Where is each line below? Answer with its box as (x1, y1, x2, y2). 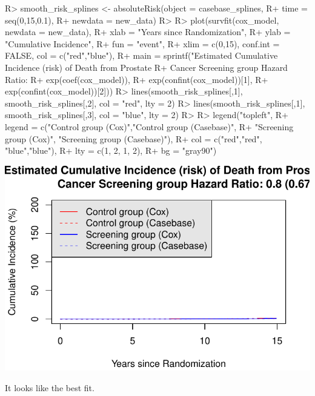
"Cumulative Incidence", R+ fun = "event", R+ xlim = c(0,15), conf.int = (5, 37, 280, 50)
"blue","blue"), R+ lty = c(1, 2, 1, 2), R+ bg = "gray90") (5, 144, 217, 157)
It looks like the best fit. (5, 381, 94, 394)
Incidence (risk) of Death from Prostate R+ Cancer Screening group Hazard (5, 61, 288, 73)
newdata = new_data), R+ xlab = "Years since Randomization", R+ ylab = (5, 25, 291, 38)
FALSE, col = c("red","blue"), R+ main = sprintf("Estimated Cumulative (5, 49, 278, 62)
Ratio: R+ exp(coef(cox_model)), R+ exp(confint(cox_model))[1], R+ (5, 73, 268, 85)
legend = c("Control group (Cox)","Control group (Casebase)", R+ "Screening (5, 120, 294, 133)
